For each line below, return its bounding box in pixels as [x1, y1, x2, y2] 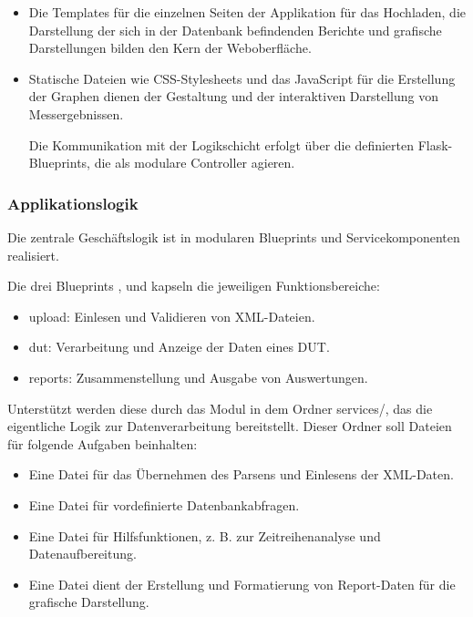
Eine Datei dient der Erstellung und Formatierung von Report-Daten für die [28, 574, 456, 593]
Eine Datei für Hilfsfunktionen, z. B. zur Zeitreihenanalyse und [28, 526, 381, 545]
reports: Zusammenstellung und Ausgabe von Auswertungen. [28, 367, 368, 386]
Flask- [417, 135, 453, 154]
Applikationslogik [7, 191, 139, 214]
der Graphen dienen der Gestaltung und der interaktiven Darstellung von [28, 87, 439, 106]
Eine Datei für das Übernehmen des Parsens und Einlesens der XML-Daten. [28, 465, 454, 484]
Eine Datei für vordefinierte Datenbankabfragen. [28, 495, 300, 514]
